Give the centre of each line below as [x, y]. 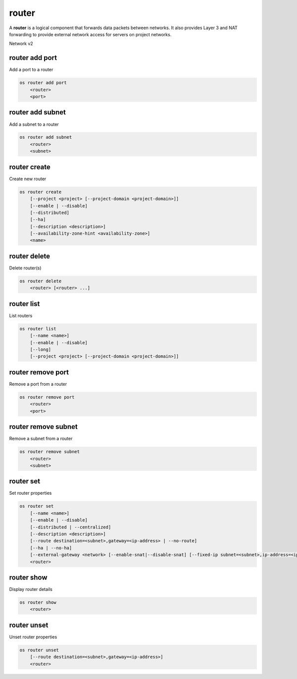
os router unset [39, 650]
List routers [21, 315]
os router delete [41, 281]
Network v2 [21, 44]
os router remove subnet [50, 452]
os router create [41, 192]
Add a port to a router [31, 70]
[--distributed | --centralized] [71, 527]
